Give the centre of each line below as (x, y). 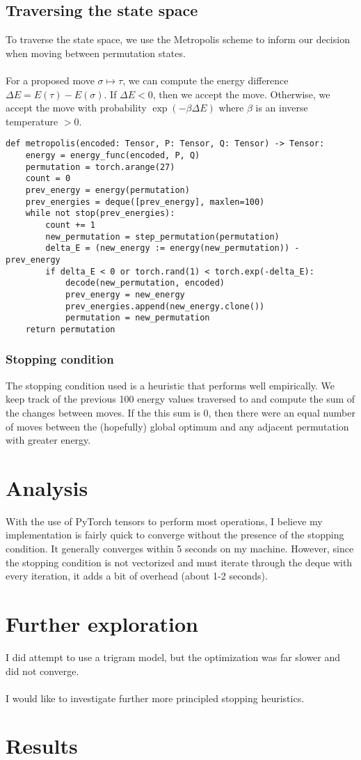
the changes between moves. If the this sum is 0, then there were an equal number (180, 412)
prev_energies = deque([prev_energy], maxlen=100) (145, 202)
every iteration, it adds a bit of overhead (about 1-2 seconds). (137, 576)
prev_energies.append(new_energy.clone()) (165, 306)
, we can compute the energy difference (206, 80)
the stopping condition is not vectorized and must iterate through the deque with (179, 562)
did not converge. (42, 670)
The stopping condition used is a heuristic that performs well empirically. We (170, 385)
